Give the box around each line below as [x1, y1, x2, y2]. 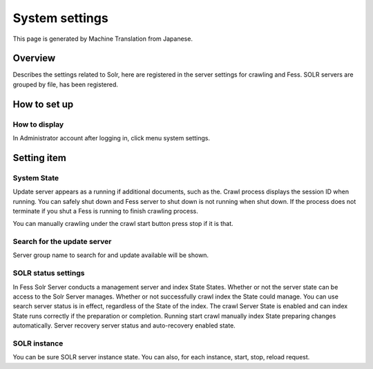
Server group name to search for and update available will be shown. [12, 251, 209, 259]
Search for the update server [12, 237, 112, 247]
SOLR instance [12, 339, 64, 348]
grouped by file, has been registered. [12, 80, 119, 88]
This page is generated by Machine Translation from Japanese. [12, 35, 193, 43]
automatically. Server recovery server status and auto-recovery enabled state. [12, 321, 236, 330]
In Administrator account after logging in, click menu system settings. [12, 134, 211, 142]
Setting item [12, 152, 67, 164]
